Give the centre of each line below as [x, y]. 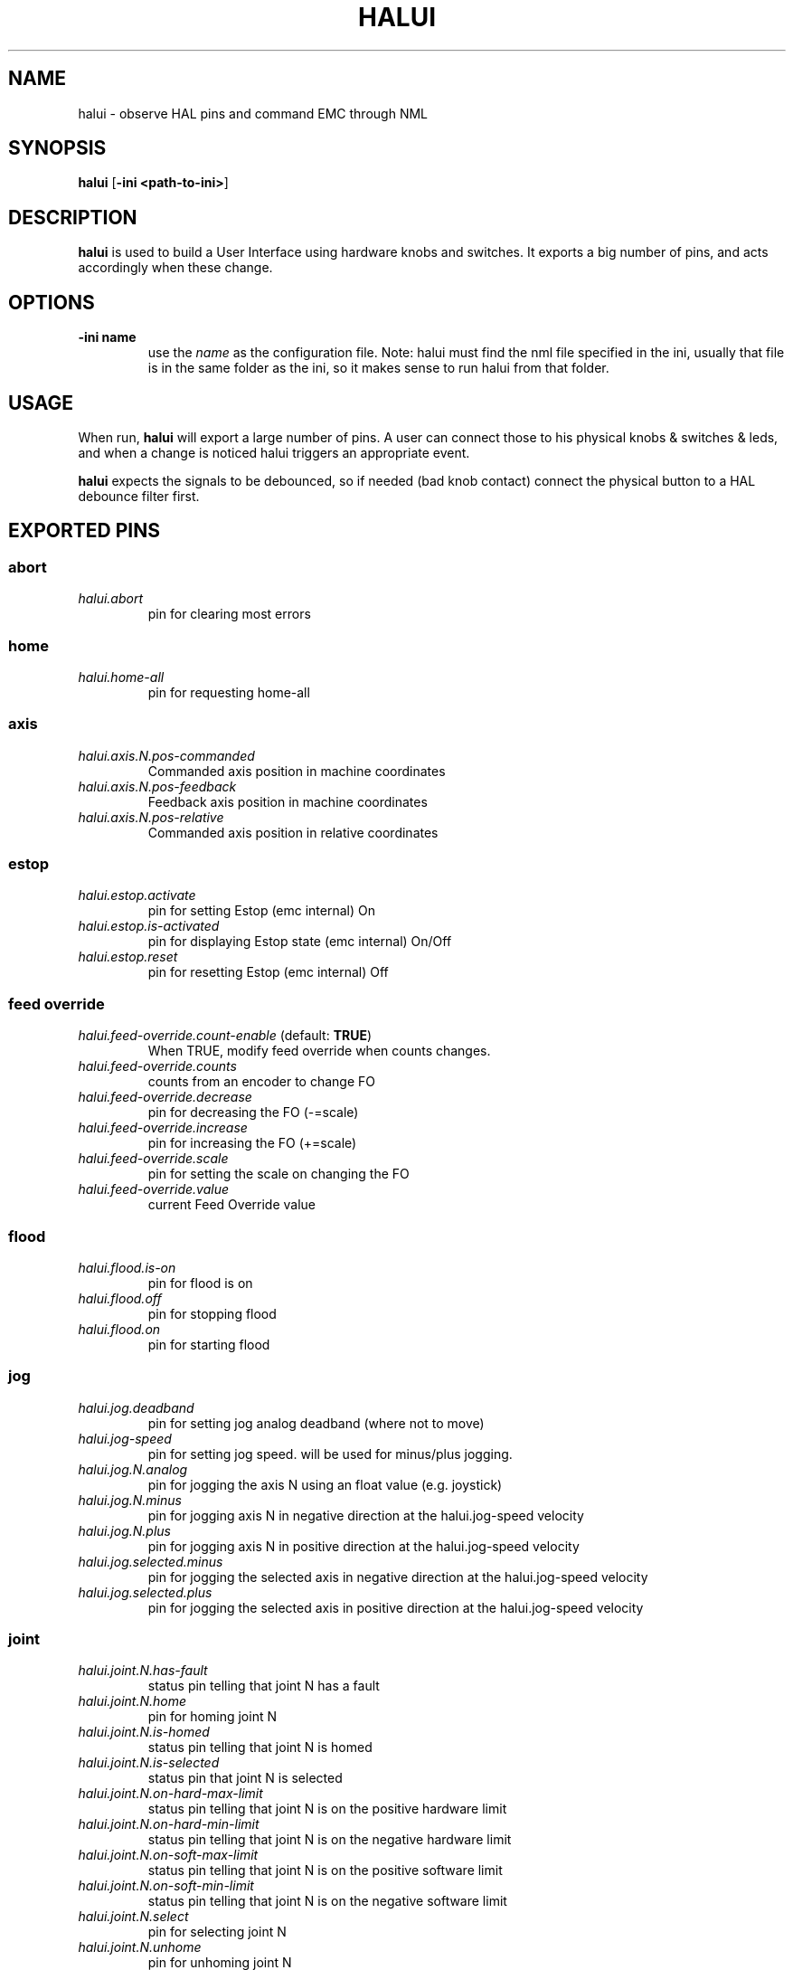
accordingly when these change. [175, 268]
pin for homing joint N [212, 1717]
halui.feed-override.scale [153, 1159]
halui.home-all [121, 677]
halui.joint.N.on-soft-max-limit [168, 1855]
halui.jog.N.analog [133, 1469]
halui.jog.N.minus [130, 1500]
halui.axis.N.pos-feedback [157, 786]
